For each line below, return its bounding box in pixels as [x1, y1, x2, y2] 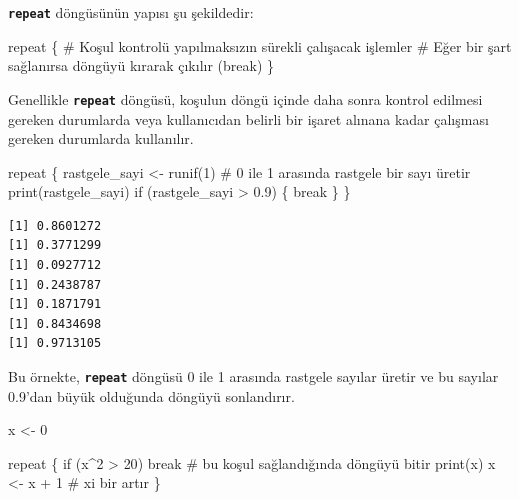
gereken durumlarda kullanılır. [8, 128, 194, 149]
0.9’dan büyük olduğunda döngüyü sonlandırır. [8, 385, 295, 406]
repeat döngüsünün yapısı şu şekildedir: [8, 2, 254, 22]
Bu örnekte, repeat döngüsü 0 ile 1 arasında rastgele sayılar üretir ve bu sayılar [8, 366, 499, 387]
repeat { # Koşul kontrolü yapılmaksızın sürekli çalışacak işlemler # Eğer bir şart [8, 35, 512, 56]
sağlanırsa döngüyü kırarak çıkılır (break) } [8, 55, 275, 76]
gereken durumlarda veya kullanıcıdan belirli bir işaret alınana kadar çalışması [8, 108, 489, 129]
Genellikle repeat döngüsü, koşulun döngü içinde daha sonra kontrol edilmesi [8, 88, 483, 109]
